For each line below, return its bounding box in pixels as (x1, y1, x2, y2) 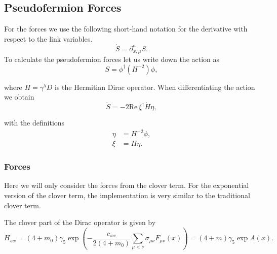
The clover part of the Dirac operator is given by (4, 217, 156, 228)
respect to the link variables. (4, 33, 93, 44)
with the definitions (4, 117, 65, 128)
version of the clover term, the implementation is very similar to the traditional (4, 190, 250, 201)
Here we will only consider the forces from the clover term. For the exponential (4, 180, 249, 190)
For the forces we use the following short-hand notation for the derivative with (4, 23, 248, 34)
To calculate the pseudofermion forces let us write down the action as (4, 54, 220, 65)
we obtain (4, 91, 34, 102)
